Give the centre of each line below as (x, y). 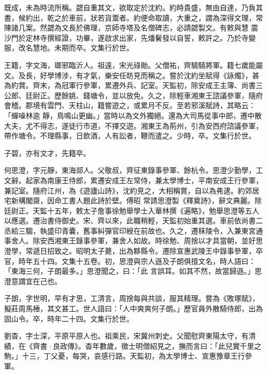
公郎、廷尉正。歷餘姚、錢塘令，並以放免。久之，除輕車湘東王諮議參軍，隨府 (133, 95)
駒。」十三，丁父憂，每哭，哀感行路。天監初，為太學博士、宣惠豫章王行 (125, 356)
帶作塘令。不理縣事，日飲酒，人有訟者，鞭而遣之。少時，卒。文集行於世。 (130, 136)
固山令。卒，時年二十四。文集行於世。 (69, 318)
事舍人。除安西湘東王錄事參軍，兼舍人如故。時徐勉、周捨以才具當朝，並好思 (133, 241)
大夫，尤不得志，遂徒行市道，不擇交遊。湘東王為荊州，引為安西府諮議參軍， (133, 125)
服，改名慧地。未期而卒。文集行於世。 (69, 48)
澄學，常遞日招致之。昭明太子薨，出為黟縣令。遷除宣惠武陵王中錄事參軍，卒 (133, 251)
